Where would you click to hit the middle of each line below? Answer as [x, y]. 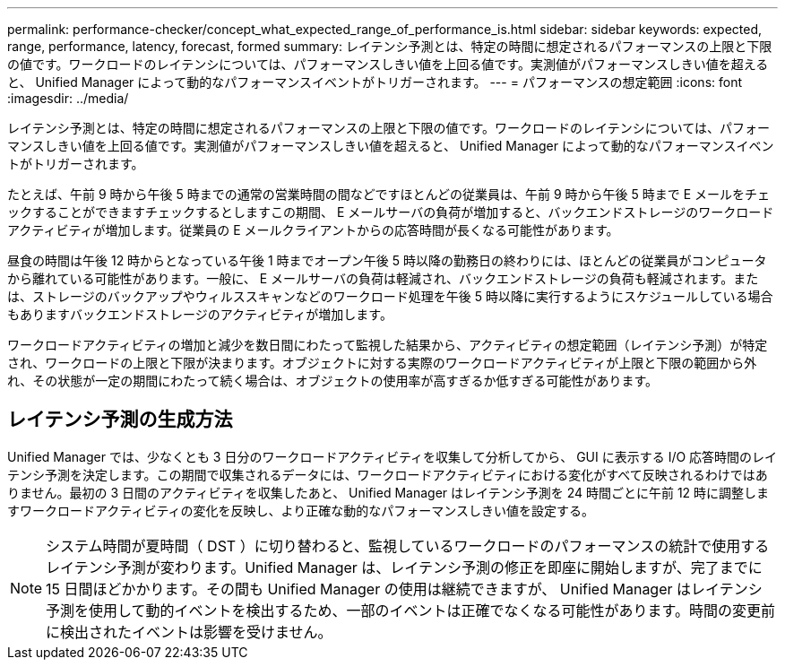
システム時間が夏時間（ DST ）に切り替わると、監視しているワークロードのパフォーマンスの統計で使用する [408, 546]
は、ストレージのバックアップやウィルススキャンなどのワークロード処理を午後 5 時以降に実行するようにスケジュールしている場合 [390, 296]
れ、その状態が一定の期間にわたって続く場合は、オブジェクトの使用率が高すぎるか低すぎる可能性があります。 [333, 381]
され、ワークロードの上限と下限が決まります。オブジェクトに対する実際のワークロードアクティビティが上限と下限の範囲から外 [382, 363]
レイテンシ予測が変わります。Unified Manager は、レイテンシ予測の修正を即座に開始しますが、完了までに [404, 567]
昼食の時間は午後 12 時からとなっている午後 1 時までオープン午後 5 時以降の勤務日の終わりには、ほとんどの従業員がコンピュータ [387, 260]
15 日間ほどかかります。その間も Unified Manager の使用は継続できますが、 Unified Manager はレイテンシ [404, 589]
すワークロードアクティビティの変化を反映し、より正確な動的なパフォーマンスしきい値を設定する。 [301, 510]
